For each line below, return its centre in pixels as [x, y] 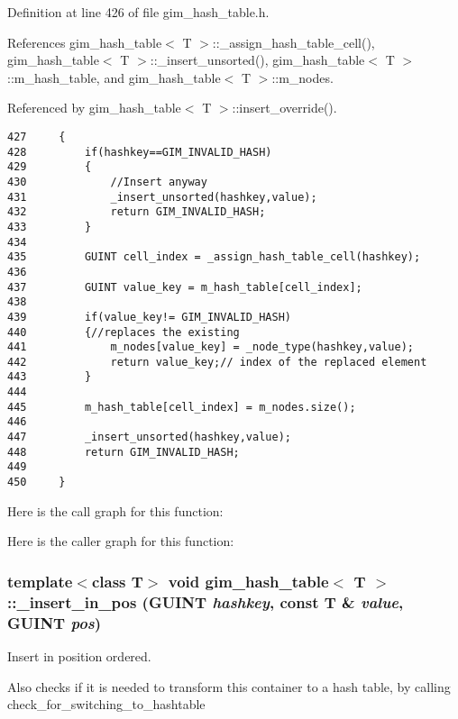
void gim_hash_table [248, 581]
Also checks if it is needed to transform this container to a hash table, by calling [229, 686]
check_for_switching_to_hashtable [106, 704]
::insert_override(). [284, 108]
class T [117, 581]
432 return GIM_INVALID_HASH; [137, 212]
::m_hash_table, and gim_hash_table [114, 77]
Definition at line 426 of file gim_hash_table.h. [138, 12]
